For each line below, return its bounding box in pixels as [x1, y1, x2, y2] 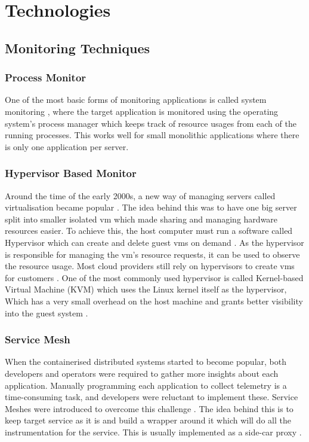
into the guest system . [5, 306, 88, 319]
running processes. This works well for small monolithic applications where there [5, 129, 299, 141]
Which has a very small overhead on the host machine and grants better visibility [5, 294, 303, 307]
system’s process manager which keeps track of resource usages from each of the [5, 117, 296, 129]
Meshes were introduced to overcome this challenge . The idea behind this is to [5, 402, 293, 414]
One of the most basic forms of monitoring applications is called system [5, 93, 267, 106]
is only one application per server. [5, 140, 129, 153]
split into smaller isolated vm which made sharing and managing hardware [5, 212, 278, 225]
